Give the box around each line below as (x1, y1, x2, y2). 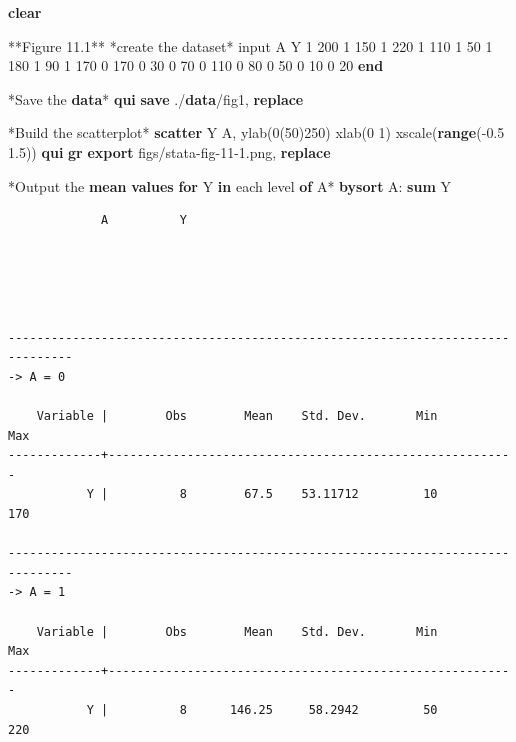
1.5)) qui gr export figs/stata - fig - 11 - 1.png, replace (8, 141, 331, 162)
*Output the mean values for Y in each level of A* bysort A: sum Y (8, 175, 451, 196)
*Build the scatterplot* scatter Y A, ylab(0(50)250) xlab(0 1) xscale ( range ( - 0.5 (8, 122, 505, 143)
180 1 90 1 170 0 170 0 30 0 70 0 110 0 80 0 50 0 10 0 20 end (8, 55, 384, 76)
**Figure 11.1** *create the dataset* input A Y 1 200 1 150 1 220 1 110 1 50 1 (8, 35, 493, 56)
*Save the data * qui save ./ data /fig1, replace (8, 88, 304, 109)
